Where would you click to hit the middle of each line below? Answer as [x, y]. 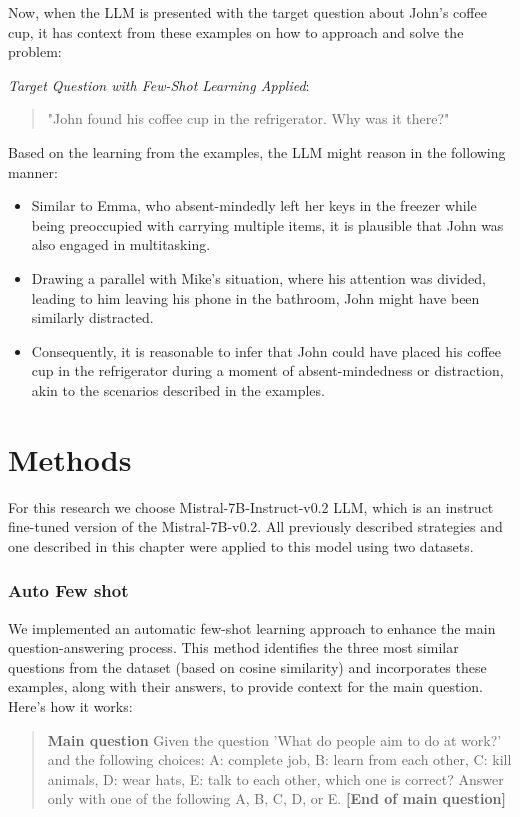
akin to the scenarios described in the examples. [178, 389]
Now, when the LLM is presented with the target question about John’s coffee [247, 12]
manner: [33, 171]
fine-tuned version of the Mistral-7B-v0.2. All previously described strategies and [255, 526]
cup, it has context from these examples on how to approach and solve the [236, 31]
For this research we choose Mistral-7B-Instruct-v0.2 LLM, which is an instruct [251, 506]
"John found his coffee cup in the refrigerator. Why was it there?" [248, 118]
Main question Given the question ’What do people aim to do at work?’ [274, 739]
